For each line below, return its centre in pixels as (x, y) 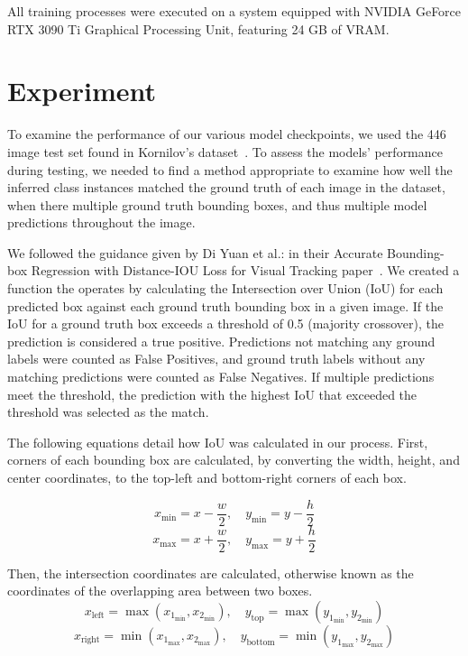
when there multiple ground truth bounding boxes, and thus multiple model (217, 204)
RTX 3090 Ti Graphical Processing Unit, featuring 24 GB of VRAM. (198, 28)
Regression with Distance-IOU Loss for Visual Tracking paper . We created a (245, 270)
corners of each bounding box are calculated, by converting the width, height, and (234, 460)
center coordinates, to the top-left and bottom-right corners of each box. (207, 477)
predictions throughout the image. (101, 222)
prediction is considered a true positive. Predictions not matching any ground (221, 341)
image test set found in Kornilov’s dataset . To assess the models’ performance (225, 151)
